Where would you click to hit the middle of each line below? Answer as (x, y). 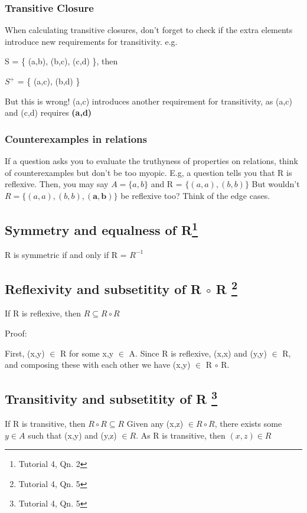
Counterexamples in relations (76, 138)
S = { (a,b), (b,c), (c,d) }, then (61, 61)
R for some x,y (87, 353)
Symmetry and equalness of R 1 (102, 228)
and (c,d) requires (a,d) (48, 112)
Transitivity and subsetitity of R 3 (111, 398)
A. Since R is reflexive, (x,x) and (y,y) (198, 353)
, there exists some (248, 423)
